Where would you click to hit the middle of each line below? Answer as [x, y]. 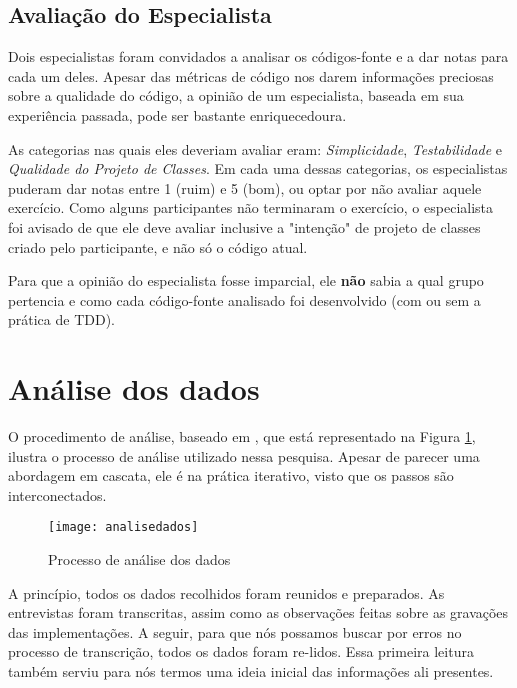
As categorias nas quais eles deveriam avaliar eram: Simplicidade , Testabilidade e [255, 148]
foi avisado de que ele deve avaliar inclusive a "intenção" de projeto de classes [244, 226]
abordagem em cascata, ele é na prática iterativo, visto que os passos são [231, 475]
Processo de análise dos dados [139, 559]
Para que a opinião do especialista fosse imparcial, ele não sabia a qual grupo [246, 280]
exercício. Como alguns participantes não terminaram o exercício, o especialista [251, 207]
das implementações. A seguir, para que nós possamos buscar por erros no [235, 631]
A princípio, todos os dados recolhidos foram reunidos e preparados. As [226, 592]
